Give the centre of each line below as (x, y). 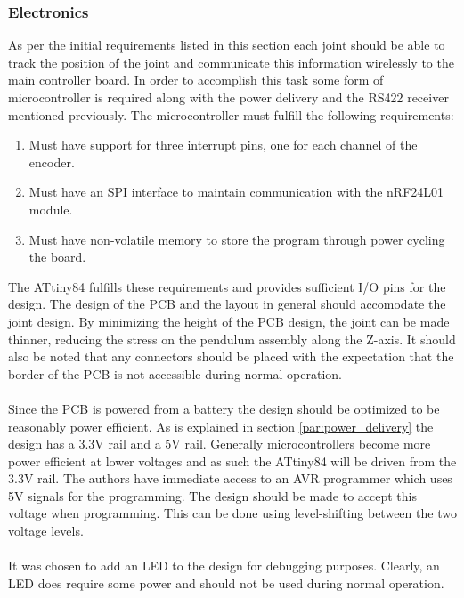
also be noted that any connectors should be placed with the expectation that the (231, 356)
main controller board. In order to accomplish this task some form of (196, 80)
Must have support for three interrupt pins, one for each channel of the (223, 145)
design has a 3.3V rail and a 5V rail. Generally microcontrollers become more (220, 444)
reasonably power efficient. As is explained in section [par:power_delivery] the (221, 426)
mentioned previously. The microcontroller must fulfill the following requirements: (231, 114)
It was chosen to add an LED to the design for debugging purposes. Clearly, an (224, 566)
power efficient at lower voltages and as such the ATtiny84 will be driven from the (232, 461)
